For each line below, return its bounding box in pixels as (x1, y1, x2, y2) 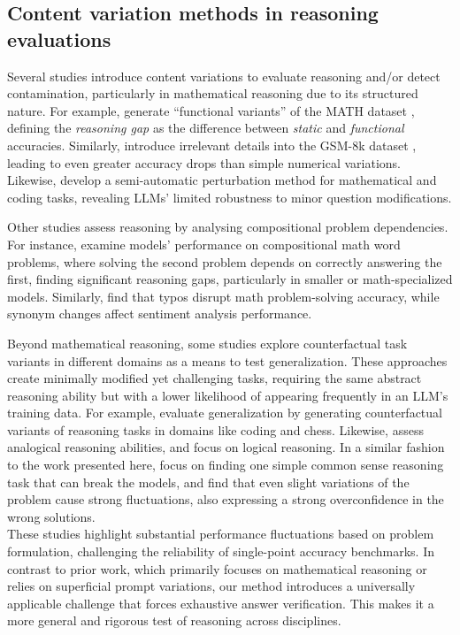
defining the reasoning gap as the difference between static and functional (7, 119, 404, 137)
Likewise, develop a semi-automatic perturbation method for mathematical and (7, 171, 437, 189)
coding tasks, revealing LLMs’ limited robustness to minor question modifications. (7, 187, 452, 206)
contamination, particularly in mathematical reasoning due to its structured (7, 84, 418, 103)
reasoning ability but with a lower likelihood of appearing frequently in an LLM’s (7, 386, 448, 404)
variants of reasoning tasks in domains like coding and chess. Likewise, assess (7, 420, 424, 439)
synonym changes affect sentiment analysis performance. (7, 304, 312, 323)
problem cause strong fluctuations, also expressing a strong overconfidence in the (7, 490, 444, 509)
